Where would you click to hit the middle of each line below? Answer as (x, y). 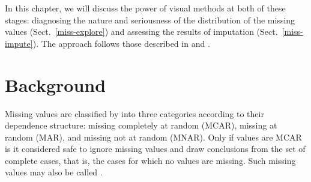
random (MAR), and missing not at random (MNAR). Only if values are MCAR (153, 137)
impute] (19, 43)
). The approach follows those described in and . (121, 43)
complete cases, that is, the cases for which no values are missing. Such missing (150, 160)
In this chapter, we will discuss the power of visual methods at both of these (145, 8)
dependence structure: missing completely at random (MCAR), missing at (141, 125)
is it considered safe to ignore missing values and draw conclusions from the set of (155, 149)
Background (56, 84)
